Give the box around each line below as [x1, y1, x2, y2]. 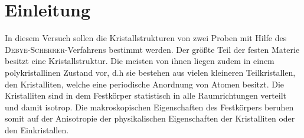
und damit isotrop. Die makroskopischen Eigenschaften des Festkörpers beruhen [5, 100, 294, 113]
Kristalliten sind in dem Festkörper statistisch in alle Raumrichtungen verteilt [5, 89, 287, 102]
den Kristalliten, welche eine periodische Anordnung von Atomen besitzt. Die [5, 78, 285, 90]
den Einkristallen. [5, 123, 69, 136]
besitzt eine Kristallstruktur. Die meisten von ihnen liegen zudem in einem [5, 55, 274, 67]
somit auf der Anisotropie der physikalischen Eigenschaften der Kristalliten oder [5, 112, 295, 124]
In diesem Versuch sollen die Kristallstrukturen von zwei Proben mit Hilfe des [5, 32, 287, 44]
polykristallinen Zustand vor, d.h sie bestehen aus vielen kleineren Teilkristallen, [5, 66, 296, 78]
